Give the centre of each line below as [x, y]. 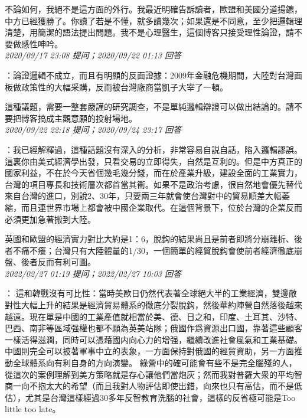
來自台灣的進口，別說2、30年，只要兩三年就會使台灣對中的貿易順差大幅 [143, 196]
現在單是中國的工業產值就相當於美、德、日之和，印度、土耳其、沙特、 [166, 316]
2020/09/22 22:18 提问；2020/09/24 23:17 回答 [93, 130]
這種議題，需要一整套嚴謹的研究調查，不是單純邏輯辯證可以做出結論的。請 [149, 107]
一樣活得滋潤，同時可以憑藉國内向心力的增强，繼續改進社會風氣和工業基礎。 [153, 339]
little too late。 [33, 409]
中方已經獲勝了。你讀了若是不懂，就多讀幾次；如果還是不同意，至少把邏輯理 [153, 20]
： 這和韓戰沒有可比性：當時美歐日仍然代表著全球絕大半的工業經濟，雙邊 [147, 293]
